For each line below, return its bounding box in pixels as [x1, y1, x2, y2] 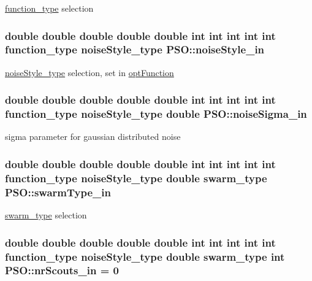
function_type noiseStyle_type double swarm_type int [5, 248, 285, 264]
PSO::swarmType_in [5, 184, 111, 199]
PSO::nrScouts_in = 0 [5, 263, 119, 278]
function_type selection [5, 2, 94, 14]
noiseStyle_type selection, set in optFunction [5, 66, 174, 79]
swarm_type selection [5, 209, 87, 221]
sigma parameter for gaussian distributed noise [5, 130, 181, 143]
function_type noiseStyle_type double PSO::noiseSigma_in [5, 106, 307, 121]
